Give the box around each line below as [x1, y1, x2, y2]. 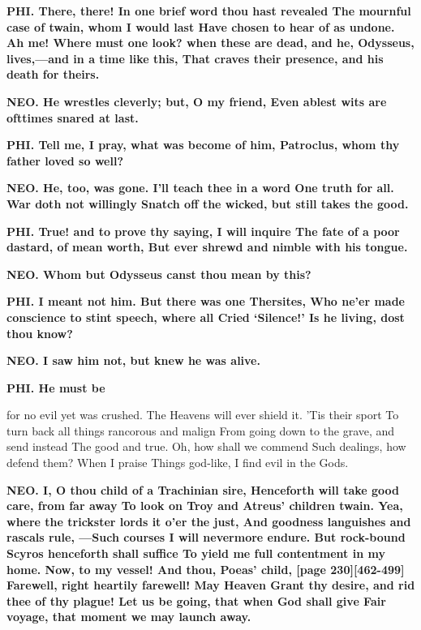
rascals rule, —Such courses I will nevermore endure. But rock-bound [6, 529, 406, 546]
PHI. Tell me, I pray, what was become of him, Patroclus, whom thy [6, 136, 400, 153]
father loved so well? [6, 152, 123, 169]
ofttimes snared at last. [6, 109, 139, 126]
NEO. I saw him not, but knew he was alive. [6, 352, 260, 369]
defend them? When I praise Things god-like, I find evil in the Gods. [6, 454, 349, 471]
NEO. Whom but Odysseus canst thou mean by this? [6, 265, 311, 282]
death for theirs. [6, 66, 100, 83]
